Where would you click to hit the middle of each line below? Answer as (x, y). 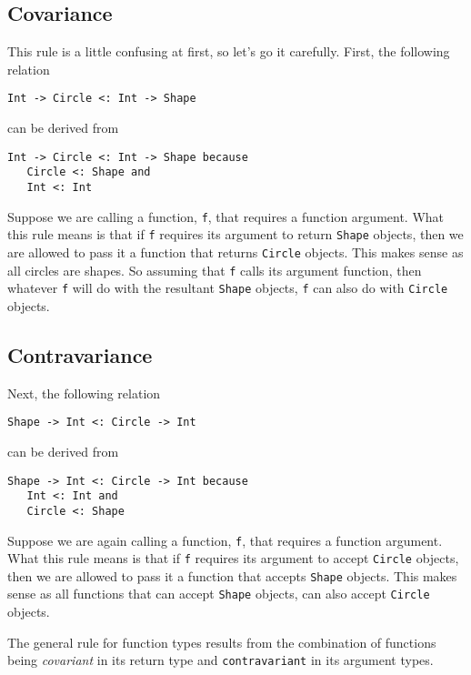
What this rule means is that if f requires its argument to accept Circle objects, (233, 558)
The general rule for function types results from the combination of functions (222, 642)
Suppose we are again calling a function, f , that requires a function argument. (225, 540)
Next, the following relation (84, 393)
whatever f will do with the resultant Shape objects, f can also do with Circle (228, 288)
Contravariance (80, 354)
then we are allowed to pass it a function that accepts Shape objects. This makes (232, 575)
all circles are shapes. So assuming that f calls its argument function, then (215, 270)
